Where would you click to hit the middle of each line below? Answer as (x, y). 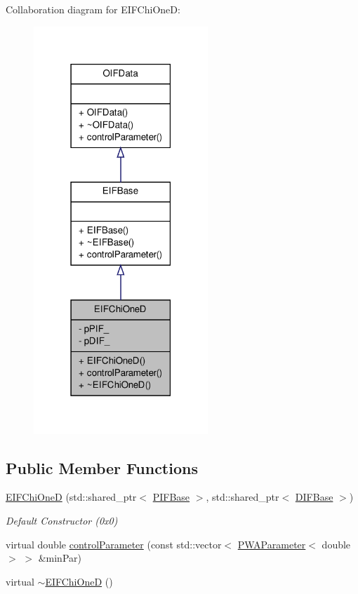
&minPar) (60, 558)
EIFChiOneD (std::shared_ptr (71, 497)
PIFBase (171, 497)
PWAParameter (272, 544)
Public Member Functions (102, 467)
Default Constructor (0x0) (62, 520)
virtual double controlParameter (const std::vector (114, 544)
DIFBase (314, 497)
